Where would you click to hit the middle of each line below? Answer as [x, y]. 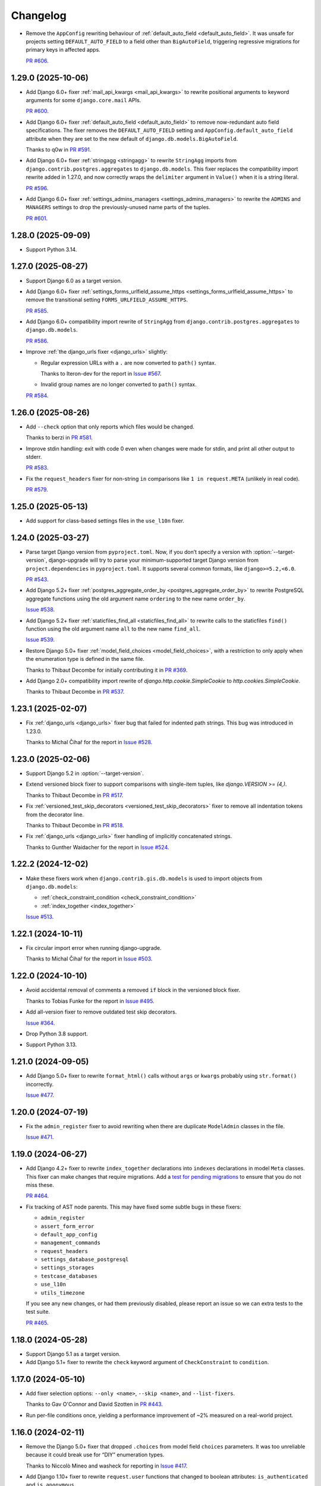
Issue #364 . [40, 1023]
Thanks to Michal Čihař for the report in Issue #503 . [89, 959]
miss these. [40, 1185]
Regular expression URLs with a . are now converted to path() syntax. [128, 363]
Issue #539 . [40, 640]
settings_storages [67, 1268]
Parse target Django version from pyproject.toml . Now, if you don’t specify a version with [139, 552]
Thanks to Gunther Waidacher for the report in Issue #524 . [97, 847]
